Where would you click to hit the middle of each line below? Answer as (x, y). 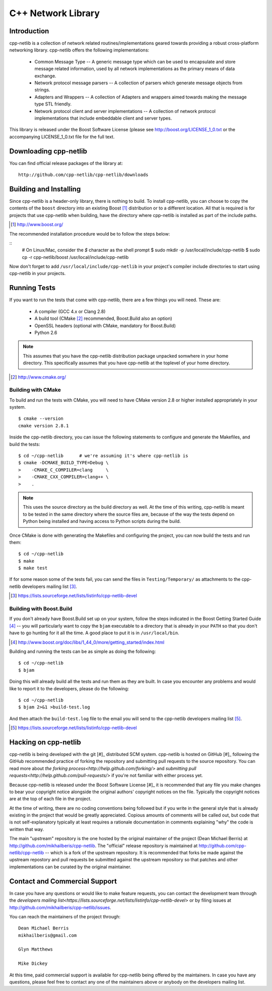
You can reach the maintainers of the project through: (65, 916)
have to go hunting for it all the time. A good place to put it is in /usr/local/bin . (94, 633)
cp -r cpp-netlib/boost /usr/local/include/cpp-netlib (75, 257)
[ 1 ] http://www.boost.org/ (37, 225)
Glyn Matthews (36, 949)
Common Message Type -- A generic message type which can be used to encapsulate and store (135, 62)
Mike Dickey (33, 964)
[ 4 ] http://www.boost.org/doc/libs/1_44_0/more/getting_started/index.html (88, 642)
